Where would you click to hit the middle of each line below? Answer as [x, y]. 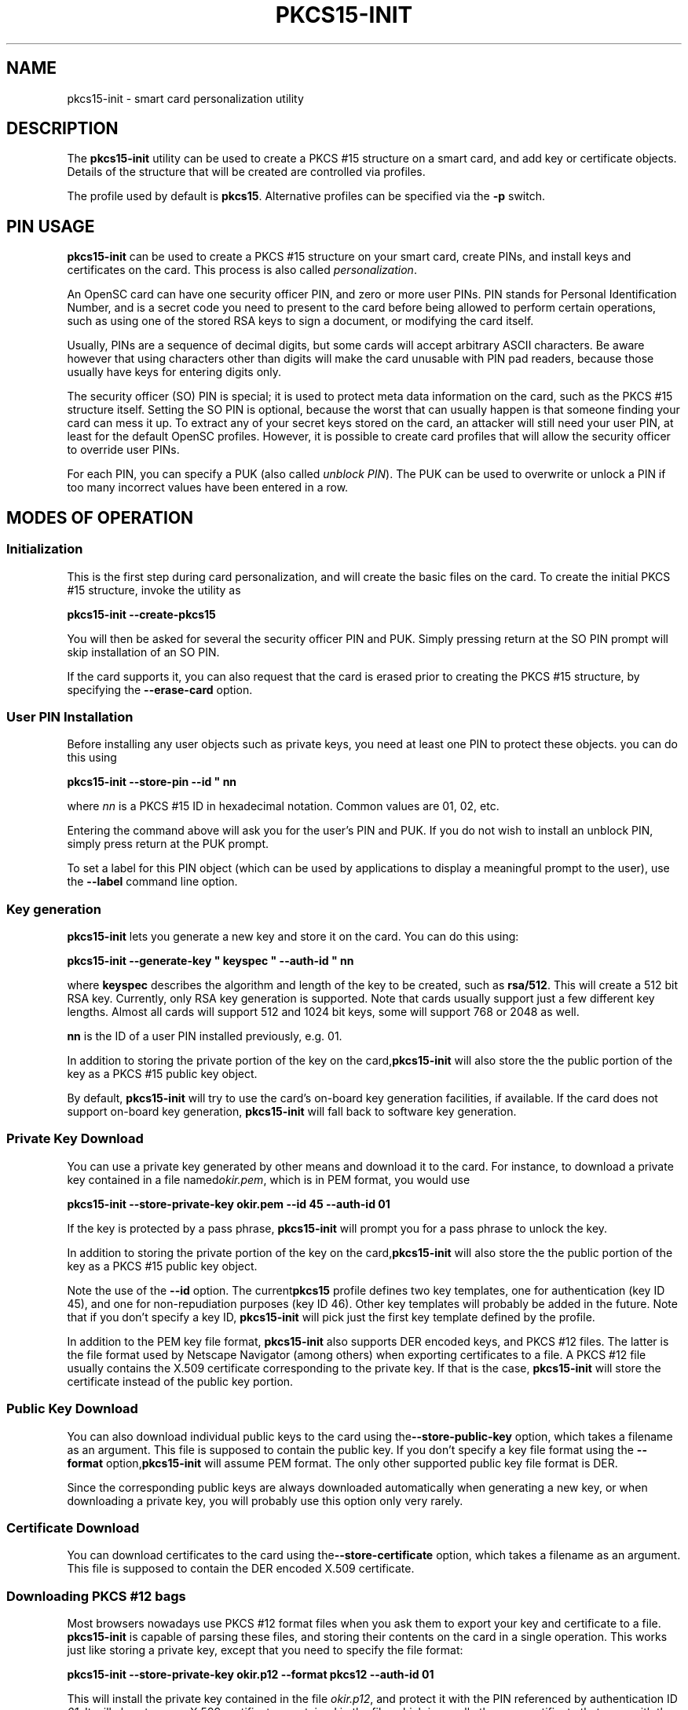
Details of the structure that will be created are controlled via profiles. [246, 172]
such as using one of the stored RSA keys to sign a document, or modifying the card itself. [300, 321]
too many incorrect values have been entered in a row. [208, 488]
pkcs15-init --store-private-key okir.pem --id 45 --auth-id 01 [229, 1204]
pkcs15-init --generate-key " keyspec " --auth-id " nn [210, 961]
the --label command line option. [152, 882]
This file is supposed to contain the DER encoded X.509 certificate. [241, 1569]
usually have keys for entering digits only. [174, 372]
